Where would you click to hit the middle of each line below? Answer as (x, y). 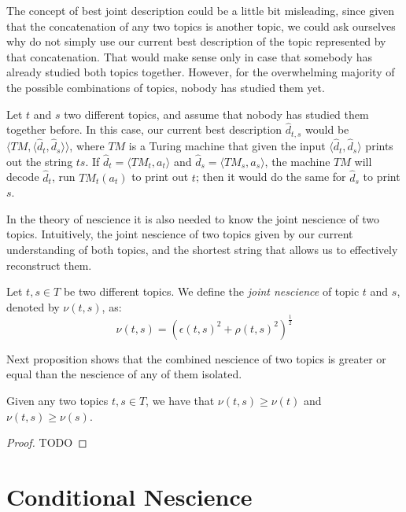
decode (23, 177)
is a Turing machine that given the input (227, 146)
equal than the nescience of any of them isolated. (124, 374)
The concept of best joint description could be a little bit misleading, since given (201, 10)
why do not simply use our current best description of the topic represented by (196, 41)
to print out (160, 177)
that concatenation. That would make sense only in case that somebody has (190, 56)
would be (327, 129)
